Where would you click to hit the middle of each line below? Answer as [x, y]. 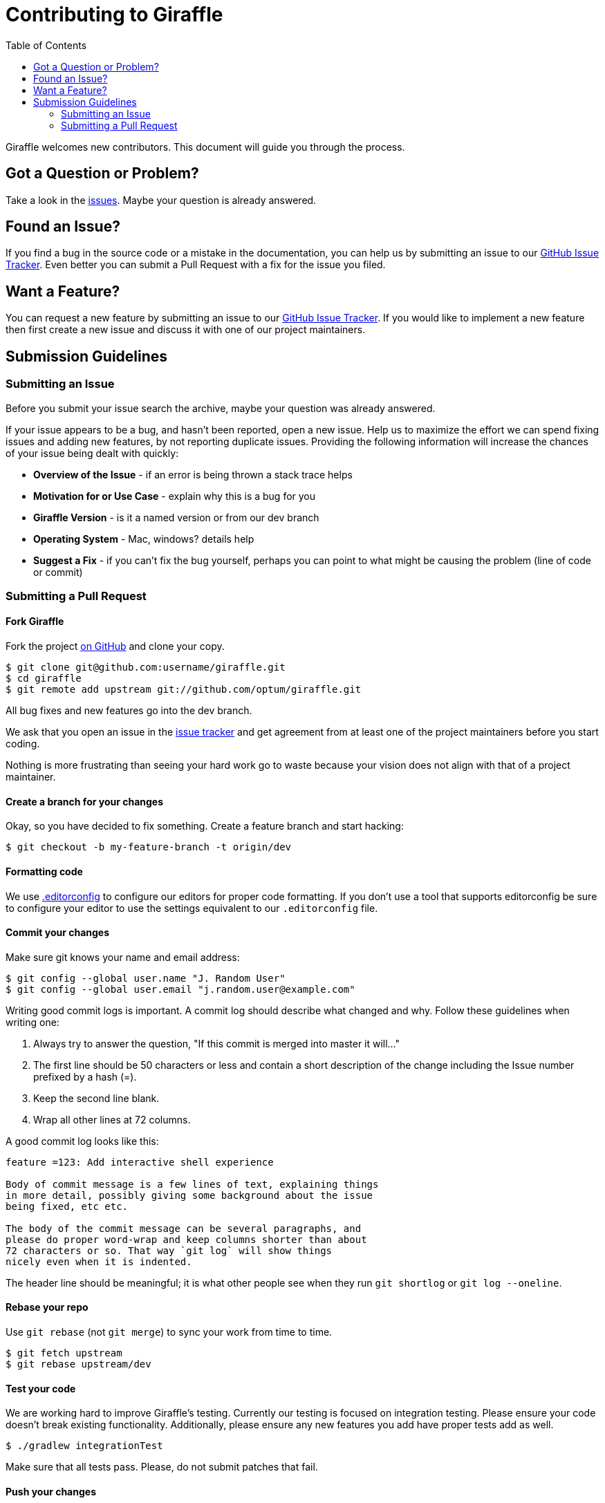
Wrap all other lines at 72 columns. [112, 1119]
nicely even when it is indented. [99, 1261]
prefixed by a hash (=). [85, 1076]
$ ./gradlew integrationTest [84, 1446]
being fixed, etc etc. [67, 1206]
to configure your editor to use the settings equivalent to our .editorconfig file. [192, 908]
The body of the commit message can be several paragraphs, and [184, 1228]
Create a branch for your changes [85, 801]
